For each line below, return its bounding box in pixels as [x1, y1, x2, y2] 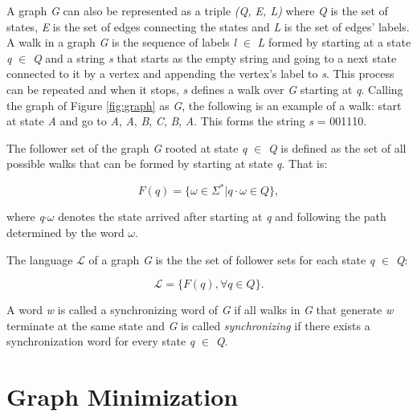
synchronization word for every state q [6, 333, 195, 350]
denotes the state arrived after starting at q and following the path [58, 208, 386, 225]
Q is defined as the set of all [268, 139, 407, 156]
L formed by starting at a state [257, 34, 411, 51]
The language [6, 251, 73, 268]
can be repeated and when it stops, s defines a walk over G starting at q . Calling [6, 80, 403, 97]
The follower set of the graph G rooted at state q [6, 139, 247, 156]
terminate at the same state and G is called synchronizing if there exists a [6, 317, 370, 333]
